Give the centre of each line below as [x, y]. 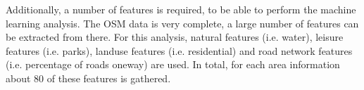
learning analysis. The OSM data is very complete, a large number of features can [182, 23]
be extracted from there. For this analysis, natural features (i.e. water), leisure [175, 37]
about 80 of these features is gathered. [88, 78]
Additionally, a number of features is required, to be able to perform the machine [181, 9]
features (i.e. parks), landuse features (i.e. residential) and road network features [179, 50]
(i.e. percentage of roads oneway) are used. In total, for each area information [173, 64]
